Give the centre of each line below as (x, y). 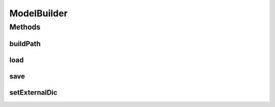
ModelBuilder (39, 13)
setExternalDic (34, 92)
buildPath (25, 44)
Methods (25, 27)
